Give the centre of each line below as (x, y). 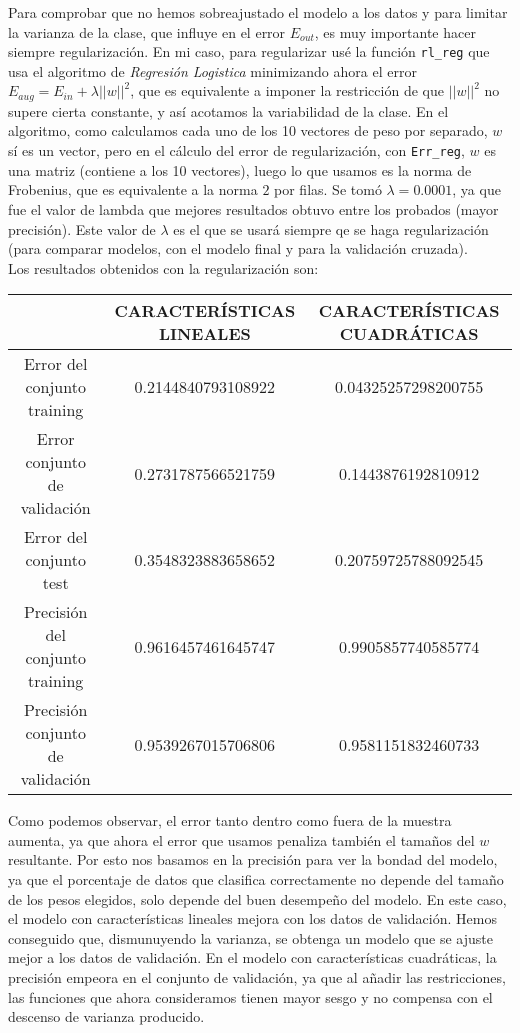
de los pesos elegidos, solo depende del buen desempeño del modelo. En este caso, (257, 898)
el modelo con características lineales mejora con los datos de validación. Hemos (252, 918)
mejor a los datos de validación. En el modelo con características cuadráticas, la (252, 957)
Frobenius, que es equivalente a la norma (133, 189)
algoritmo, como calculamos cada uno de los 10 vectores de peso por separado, (248, 130)
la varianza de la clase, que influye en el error (147, 31)
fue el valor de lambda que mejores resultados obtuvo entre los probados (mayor (253, 208)
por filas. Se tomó (328, 189)
